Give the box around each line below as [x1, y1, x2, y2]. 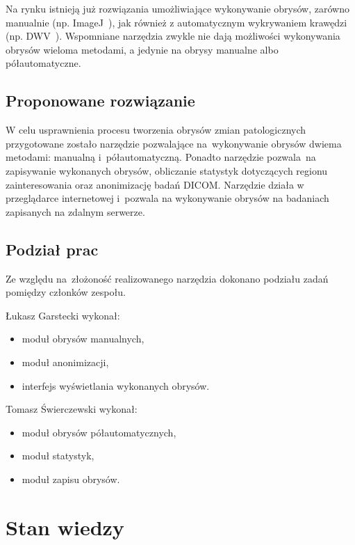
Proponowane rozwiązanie [6, 90, 195, 111]
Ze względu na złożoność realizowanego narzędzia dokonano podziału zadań [6, 271, 329, 285]
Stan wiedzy [6, 512, 124, 541]
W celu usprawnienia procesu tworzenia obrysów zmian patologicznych [6, 123, 306, 137]
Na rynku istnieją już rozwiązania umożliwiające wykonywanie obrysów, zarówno [6, 1, 349, 15]
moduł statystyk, [22, 448, 94, 463]
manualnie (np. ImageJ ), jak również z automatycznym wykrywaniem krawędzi [6, 15, 347, 29]
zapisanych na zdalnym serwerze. [6, 204, 145, 219]
